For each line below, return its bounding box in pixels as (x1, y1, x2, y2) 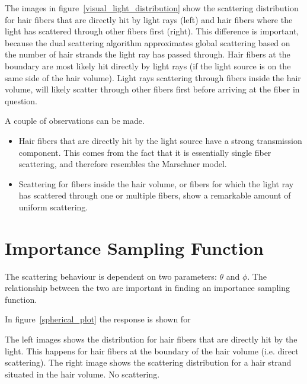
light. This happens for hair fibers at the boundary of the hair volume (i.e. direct (5, 344, 299, 357)
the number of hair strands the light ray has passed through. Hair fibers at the (5, 48, 290, 60)
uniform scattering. (18, 200, 88, 213)
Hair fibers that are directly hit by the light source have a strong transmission (18, 134, 302, 146)
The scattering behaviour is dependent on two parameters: (5, 270, 217, 282)
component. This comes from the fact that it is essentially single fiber (18, 146, 271, 158)
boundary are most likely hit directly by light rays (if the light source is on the (5, 59, 291, 72)
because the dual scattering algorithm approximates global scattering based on (5, 36, 290, 49)
